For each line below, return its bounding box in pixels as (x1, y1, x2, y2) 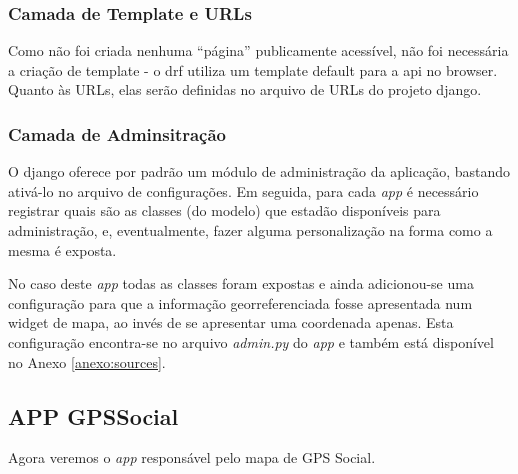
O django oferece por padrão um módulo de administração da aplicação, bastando (8, 161, 511, 182)
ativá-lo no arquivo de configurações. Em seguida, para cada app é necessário (8, 180, 479, 201)
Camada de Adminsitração (8, 121, 227, 146)
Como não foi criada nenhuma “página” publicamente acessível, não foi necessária (8, 40, 509, 61)
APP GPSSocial (8, 400, 179, 431)
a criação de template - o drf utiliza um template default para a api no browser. (8, 59, 498, 80)
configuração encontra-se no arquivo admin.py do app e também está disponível (8, 331, 494, 352)
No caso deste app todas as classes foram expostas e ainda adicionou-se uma (8, 273, 474, 294)
